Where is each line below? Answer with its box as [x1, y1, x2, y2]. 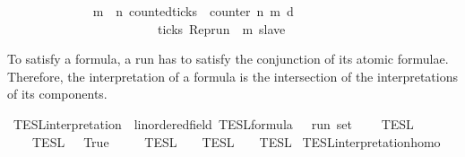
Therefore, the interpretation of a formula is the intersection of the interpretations [7, 66, 459, 85]
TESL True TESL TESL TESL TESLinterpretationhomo [31, 132, 441, 151]
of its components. [7, 84, 108, 103]
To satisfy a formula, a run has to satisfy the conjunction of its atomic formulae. [7, 49, 449, 68]
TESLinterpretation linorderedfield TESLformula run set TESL [13, 114, 414, 133]
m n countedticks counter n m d [92, 2, 294, 20]
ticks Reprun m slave [157, 19, 286, 38]
